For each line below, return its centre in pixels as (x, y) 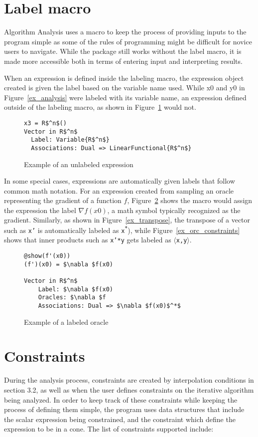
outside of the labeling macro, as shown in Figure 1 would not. (100, 107)
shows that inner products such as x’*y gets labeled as (88, 240)
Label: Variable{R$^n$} (70, 140)
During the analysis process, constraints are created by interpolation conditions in (129, 380)
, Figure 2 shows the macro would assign (190, 200)
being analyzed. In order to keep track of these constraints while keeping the (121, 399)
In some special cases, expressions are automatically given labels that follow (120, 181)
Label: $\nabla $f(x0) (75, 289)
